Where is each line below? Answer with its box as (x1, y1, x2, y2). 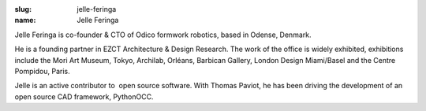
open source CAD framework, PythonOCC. (14, 91, 154, 102)
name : (14, 16, 36, 25)
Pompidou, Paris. (14, 66, 70, 76)
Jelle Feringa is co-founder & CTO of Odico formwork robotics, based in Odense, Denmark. (14, 30, 312, 39)
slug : (14, 5, 32, 13)
